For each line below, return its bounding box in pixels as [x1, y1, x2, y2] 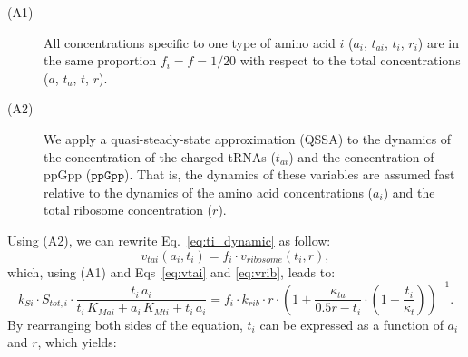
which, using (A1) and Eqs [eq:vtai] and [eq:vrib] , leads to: [7, 262, 336, 281]
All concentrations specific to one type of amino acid [44, 33, 336, 52]
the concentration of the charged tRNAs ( [44, 147, 276, 166]
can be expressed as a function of [259, 314, 444, 333]
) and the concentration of [288, 147, 434, 166]
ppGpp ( [44, 165, 92, 184]
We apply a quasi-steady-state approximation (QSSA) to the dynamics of [44, 129, 452, 148]
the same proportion [44, 51, 157, 70]
